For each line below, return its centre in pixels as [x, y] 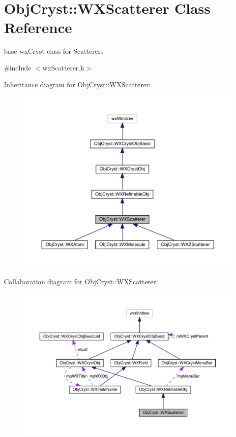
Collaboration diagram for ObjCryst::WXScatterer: [81, 281]
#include [18, 67]
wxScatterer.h [63, 67]
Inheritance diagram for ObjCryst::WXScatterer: [77, 84]
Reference [38, 27]
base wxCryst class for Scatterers [54, 51]
